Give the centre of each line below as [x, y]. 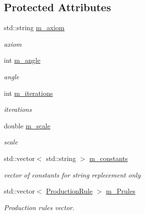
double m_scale [27, 125]
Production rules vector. [39, 207]
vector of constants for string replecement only [72, 174]
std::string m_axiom [34, 27]
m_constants [109, 158]
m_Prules [121, 191]
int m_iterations [29, 93]
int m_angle [22, 60]
